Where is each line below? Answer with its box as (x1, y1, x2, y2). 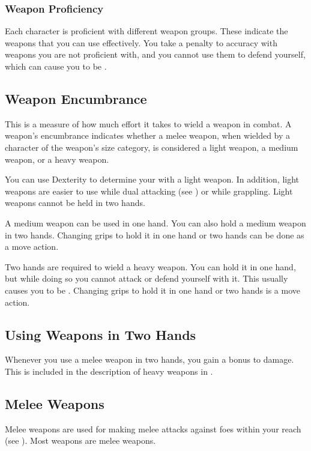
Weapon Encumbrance (5, 89, 147, 107)
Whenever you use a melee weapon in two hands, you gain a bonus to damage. (5, 353, 294, 366)
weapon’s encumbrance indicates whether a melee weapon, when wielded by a (5, 129, 291, 142)
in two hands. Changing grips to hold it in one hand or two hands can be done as (5, 228, 304, 241)
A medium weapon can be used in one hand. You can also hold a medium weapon (5, 216, 306, 229)
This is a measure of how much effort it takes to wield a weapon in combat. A (5, 117, 292, 130)
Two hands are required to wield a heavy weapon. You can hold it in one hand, (5, 260, 296, 273)
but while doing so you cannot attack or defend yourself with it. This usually (5, 272, 288, 285)
